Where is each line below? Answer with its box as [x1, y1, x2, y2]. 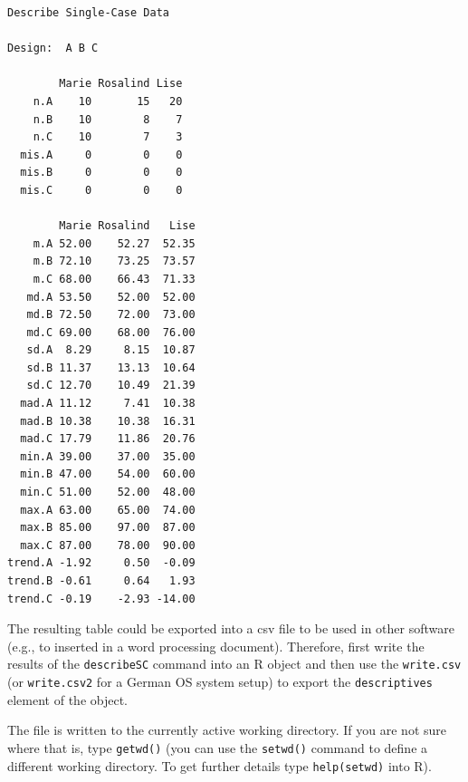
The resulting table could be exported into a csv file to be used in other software [7, 619, 454, 638]
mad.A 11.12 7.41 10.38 [20, 397, 196, 410]
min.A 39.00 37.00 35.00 [20, 449, 196, 463]
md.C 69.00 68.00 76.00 [26, 325, 196, 339]
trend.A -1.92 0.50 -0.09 [7, 556, 196, 570]
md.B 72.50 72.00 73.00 [26, 308, 196, 322]
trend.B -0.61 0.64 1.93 [7, 574, 196, 587]
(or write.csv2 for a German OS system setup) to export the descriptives [7, 672, 433, 691]
